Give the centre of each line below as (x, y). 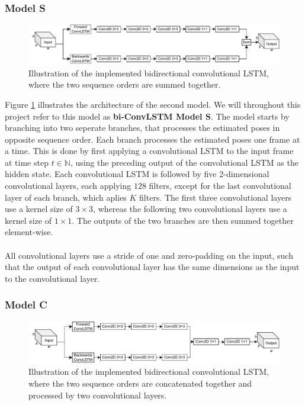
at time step (27, 162)
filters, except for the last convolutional (220, 186)
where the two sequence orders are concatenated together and (140, 383)
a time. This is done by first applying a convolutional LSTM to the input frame (149, 151)
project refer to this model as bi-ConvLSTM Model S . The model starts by (147, 116)
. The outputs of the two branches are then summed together (183, 220)
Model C (26, 305)
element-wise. (29, 232)
